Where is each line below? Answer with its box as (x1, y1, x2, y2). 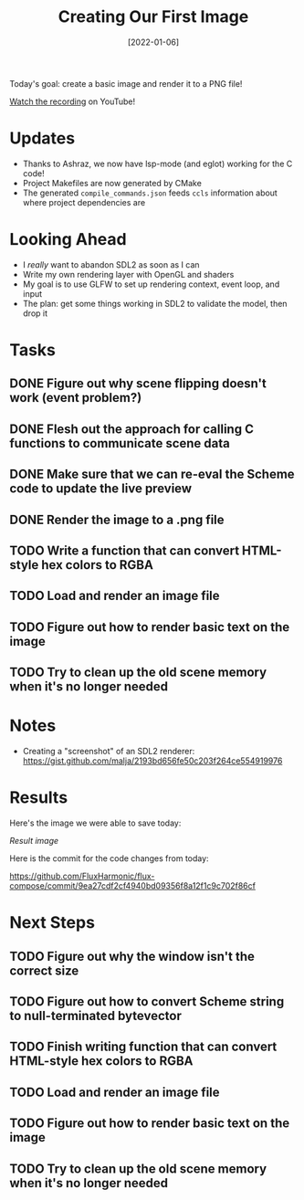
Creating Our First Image (58, 6, 249, 27)
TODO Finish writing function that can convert (9, 1039, 278, 1055)
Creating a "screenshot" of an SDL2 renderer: (22, 746, 195, 757)
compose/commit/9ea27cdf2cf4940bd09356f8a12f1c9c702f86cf (9, 880, 256, 891)
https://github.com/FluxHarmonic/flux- (9, 870, 155, 881)
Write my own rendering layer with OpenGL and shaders (22, 268, 235, 279)
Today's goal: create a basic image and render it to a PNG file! (9, 78, 243, 89)
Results (9, 787, 68, 808)
